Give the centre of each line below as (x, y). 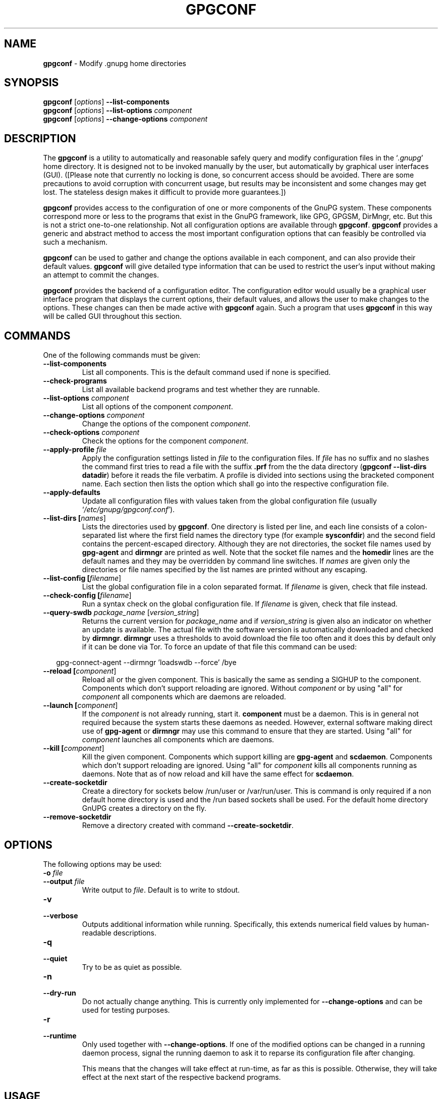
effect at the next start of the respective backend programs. (181, 1077)
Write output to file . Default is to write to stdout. (161, 890)
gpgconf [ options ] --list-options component (118, 111)
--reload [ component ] (80, 671)
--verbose (61, 915)
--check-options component (91, 432)
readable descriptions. (119, 932)
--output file (64, 881)
